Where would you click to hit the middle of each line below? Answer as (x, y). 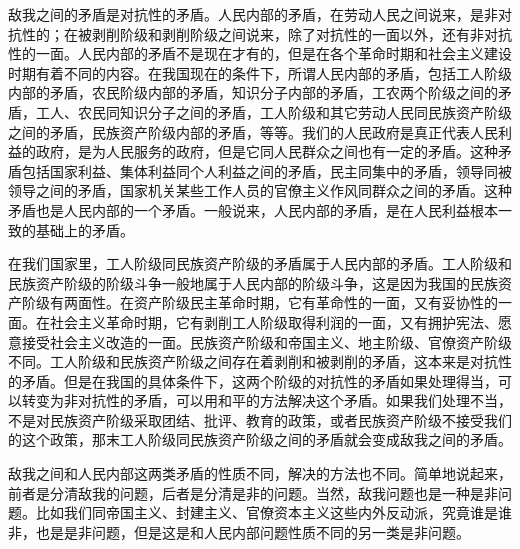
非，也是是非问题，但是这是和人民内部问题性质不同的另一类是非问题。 (239, 531)
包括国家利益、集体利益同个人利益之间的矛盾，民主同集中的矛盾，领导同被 (266, 170)
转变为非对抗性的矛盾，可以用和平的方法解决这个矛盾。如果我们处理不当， (266, 400)
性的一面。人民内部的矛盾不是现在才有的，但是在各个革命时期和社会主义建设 (260, 53)
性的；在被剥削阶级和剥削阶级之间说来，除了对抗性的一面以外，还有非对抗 (266, 33)
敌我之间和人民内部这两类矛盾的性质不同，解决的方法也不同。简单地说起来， (260, 473)
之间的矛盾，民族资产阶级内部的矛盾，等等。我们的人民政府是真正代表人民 (253, 131)
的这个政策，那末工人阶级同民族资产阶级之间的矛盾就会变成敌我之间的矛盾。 (260, 439)
